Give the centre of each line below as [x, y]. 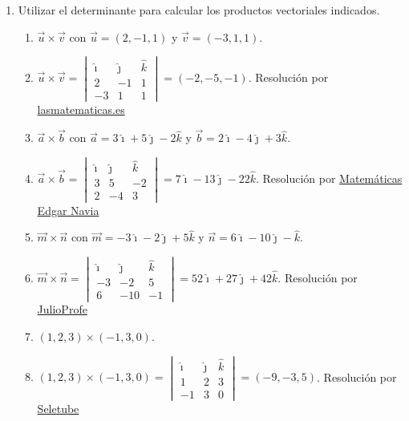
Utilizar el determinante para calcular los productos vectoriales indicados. [199, 10]
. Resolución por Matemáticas [329, 178]
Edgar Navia [68, 210]
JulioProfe [62, 309]
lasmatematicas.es [81, 109]
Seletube [58, 409]
